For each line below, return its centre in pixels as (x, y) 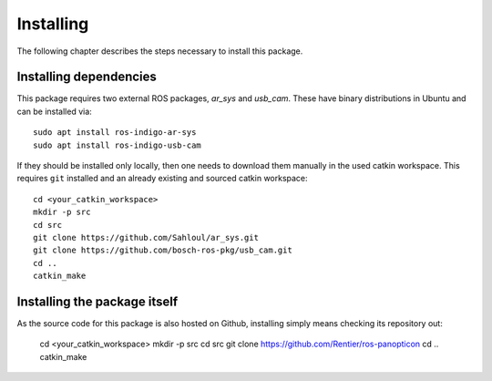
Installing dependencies (87, 77)
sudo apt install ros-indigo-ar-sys (115, 133)
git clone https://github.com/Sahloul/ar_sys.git (146, 237)
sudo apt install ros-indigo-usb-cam (118, 145)
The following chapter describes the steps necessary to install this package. (160, 51)
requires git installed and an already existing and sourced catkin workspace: (163, 179)
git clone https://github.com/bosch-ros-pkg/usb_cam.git (163, 250)
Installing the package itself (97, 301)
